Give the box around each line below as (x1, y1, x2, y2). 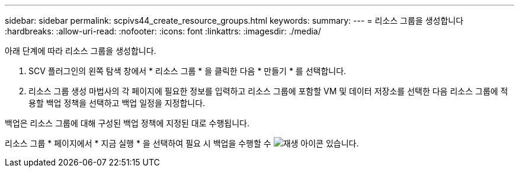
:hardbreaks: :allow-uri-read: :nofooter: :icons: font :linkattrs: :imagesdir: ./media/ (5, 26, 321, 36)
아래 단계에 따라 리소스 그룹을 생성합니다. (5, 46, 156, 56)
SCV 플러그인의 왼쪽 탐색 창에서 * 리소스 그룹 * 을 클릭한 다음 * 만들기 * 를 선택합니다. (28, 66, 347, 76)
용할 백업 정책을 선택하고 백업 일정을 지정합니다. (28, 98, 206, 108)
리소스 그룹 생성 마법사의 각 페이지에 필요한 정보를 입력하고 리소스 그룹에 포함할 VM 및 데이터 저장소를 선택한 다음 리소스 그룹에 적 (28, 86, 508, 96)
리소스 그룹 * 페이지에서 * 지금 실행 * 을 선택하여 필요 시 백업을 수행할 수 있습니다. (5, 138, 359, 148)
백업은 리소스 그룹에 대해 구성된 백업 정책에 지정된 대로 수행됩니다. (5, 118, 249, 128)
